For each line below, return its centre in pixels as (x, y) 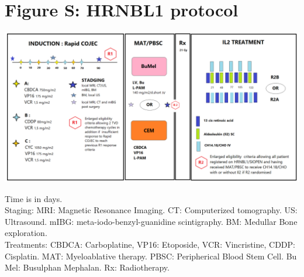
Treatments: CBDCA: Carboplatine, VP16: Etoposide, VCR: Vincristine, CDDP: (150, 244)
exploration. (26, 233)
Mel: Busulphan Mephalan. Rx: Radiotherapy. (87, 267)
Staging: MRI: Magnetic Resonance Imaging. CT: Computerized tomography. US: (151, 210)
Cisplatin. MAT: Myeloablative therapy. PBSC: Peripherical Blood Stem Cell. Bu (151, 256)
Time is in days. (34, 198)
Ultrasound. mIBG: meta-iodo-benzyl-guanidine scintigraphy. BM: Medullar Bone (151, 221)
